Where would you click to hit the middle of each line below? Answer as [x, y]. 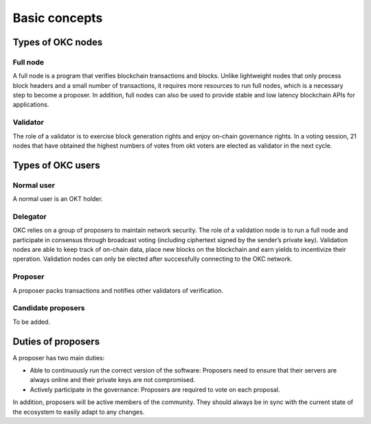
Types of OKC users [56, 165]
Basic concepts [58, 18]
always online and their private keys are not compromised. [113, 380]
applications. [31, 105]
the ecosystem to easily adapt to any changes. [79, 412]
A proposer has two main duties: [59, 357]
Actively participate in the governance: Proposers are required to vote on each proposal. [155, 389]
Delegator [30, 216]
